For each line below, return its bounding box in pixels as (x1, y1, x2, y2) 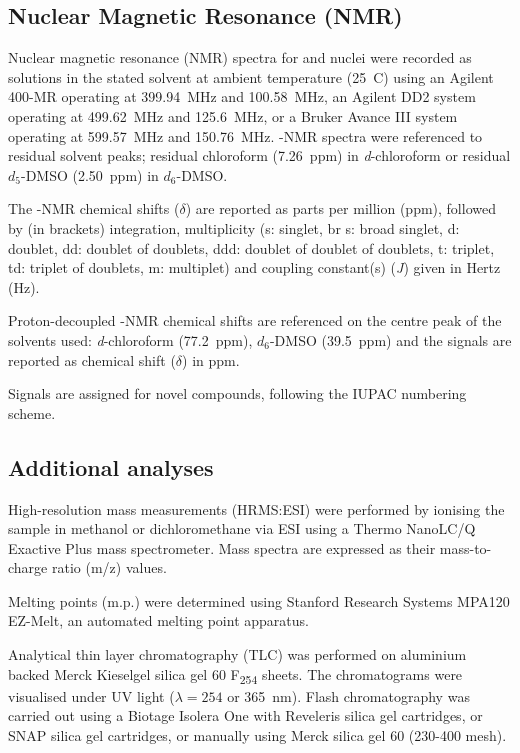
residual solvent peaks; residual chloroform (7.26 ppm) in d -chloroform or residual (8, 145, 511, 166)
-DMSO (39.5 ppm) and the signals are (269, 329, 512, 350)
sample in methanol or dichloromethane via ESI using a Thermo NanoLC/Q (8, 518, 476, 539)
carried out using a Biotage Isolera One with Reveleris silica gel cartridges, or (8, 705, 483, 726)
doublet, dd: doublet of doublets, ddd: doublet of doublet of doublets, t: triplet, (8, 237, 495, 258)
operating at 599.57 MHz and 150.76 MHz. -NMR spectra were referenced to (8, 125, 483, 146)
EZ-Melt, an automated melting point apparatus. (8, 610, 309, 631)
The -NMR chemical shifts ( (8, 198, 180, 219)
